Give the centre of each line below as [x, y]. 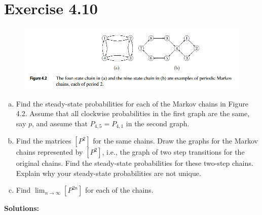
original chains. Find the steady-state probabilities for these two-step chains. [135, 163]
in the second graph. [158, 123]
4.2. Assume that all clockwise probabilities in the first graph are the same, [133, 113]
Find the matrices [44, 141]
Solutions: [22, 208]
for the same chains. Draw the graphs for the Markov [176, 141]
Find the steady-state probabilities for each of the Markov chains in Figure [132, 103]
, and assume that [60, 123]
